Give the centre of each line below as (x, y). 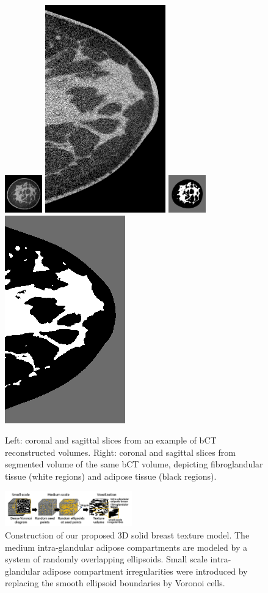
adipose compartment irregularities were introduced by (145, 571)
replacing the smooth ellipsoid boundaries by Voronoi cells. (115, 583)
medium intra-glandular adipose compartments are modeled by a (126, 547)
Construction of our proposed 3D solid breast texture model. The (127, 535)
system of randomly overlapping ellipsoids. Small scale (106, 559)
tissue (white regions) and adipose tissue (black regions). (111, 476)
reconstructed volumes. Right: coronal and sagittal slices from (120, 452)
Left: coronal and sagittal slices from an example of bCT (111, 440)
